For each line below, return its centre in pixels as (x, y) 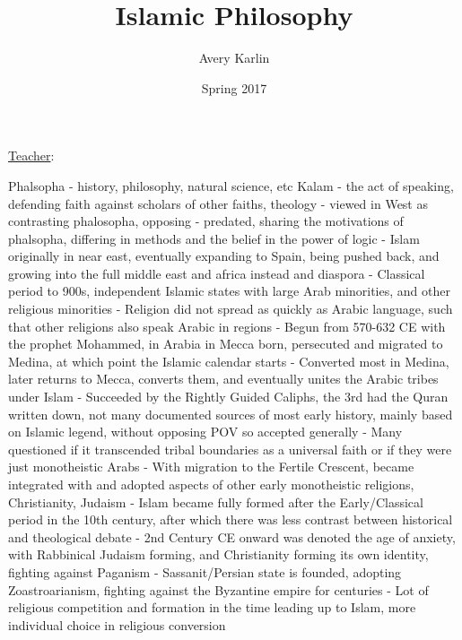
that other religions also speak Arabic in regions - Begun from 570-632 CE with (227, 326)
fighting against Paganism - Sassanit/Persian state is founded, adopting (205, 571)
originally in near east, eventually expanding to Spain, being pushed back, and (224, 256)
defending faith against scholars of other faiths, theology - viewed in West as (218, 203)
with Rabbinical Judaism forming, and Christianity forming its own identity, (218, 554)
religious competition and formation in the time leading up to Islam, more (212, 607)
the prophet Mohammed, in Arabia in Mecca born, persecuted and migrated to (226, 344)
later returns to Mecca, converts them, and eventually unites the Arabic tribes (223, 379)
